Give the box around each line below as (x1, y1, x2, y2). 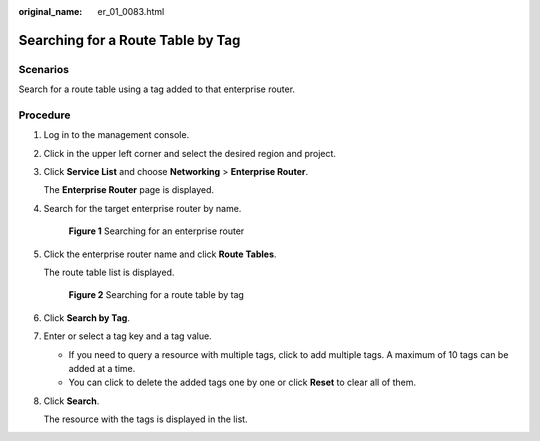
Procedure (18, 108, 71, 122)
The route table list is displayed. (43, 266, 175, 279)
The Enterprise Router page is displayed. (43, 184, 215, 196)
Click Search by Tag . (43, 311, 130, 324)
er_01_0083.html (97, 6, 165, 17)
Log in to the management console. (43, 129, 190, 141)
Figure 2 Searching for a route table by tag (68, 289, 245, 301)
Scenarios (18, 62, 70, 76)
